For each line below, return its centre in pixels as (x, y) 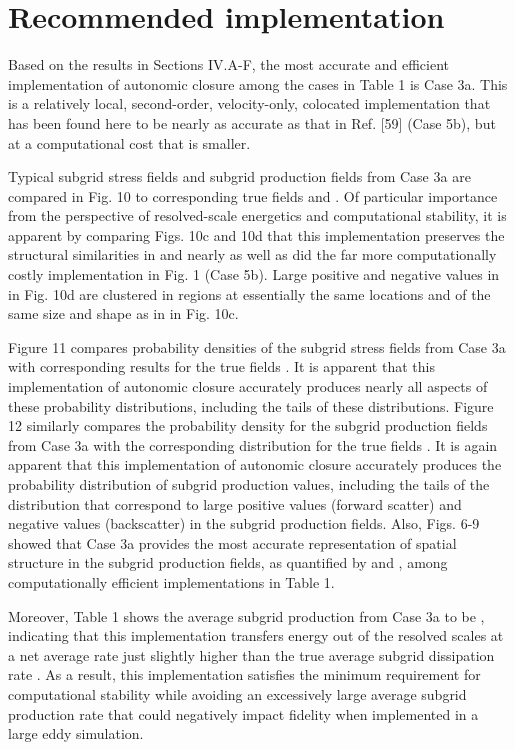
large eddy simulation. (76, 733)
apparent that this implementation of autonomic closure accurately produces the (255, 464)
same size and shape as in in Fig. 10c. (123, 313)
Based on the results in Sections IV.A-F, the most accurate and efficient (229, 64)
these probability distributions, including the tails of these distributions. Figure (251, 405)
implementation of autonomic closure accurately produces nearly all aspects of (248, 386)
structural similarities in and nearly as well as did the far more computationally (252, 254)
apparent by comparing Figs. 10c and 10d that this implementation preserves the (256, 234)
